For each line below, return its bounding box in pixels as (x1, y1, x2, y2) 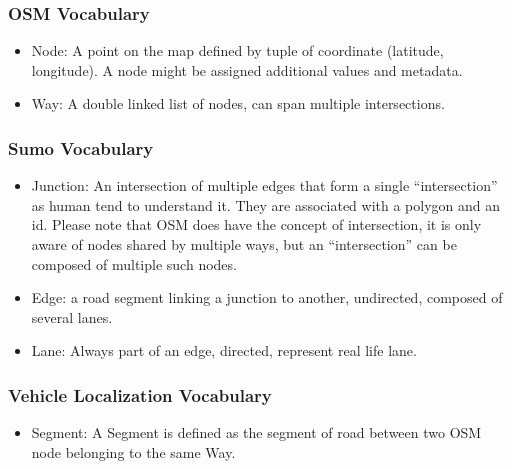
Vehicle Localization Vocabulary (8, 382, 272, 407)
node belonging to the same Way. (31, 441, 236, 462)
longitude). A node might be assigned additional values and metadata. (31, 59, 463, 80)
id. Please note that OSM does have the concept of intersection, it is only (31, 214, 482, 235)
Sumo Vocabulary (8, 135, 154, 160)
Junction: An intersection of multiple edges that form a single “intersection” (31, 175, 498, 196)
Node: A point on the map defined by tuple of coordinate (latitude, (31, 40, 444, 61)
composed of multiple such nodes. (31, 253, 237, 274)
